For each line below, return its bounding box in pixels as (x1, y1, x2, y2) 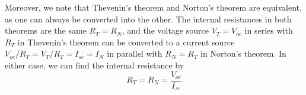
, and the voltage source (122, 24, 209, 37)
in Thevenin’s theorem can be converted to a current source (17, 35, 235, 48)
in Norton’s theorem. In (200, 47, 286, 60)
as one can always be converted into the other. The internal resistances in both (5, 12, 292, 25)
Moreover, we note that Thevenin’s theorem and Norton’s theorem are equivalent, (5, 1, 302, 13)
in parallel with (107, 47, 162, 60)
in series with (244, 24, 293, 37)
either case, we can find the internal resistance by (5, 58, 184, 71)
